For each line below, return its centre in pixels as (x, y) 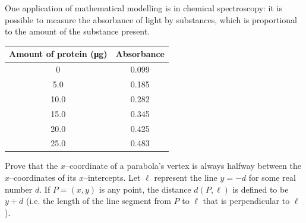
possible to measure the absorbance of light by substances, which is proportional (151, 19)
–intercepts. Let (112, 178)
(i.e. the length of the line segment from (98, 201)
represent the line (186, 178)
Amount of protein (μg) (58, 54)
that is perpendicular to (246, 201)
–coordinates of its (43, 178)
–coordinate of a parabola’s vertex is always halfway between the (183, 166)
